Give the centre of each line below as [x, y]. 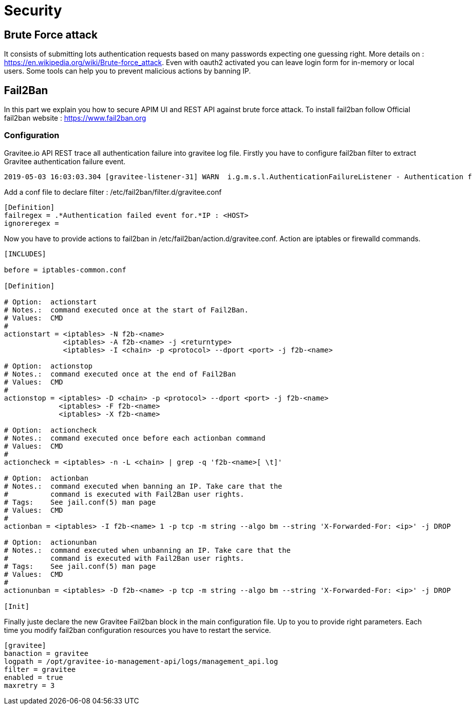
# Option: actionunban [50, 542]
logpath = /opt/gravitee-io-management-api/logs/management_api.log [141, 661]
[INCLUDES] [25, 254]
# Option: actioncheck [50, 430]
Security [33, 11]
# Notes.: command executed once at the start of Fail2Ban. [126, 310]
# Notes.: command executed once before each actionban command [135, 438]
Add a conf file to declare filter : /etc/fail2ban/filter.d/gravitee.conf [113, 192]
